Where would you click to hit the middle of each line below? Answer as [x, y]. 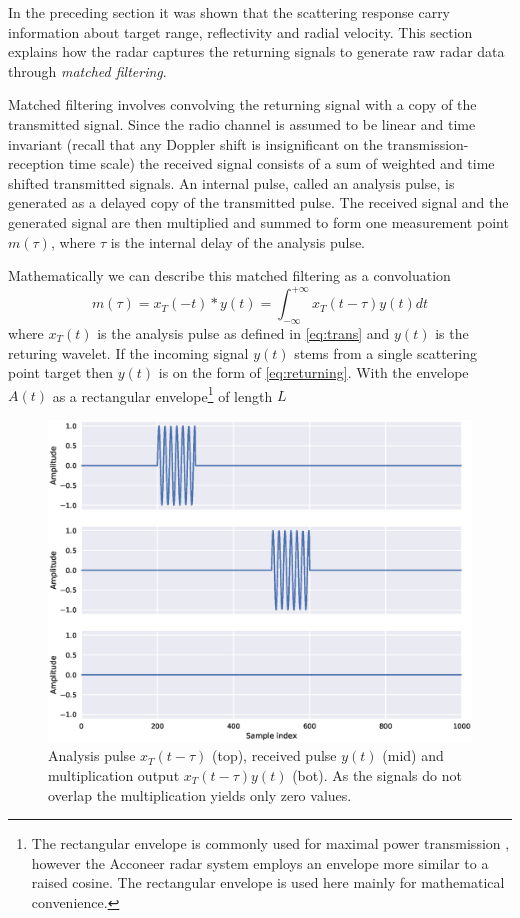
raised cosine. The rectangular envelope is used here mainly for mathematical [268, 882]
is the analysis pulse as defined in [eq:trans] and [243, 333]
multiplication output [114, 774]
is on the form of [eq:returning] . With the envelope [313, 372]
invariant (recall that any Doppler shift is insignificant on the [195, 143]
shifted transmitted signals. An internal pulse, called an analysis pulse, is [231, 182]
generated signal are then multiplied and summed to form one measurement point [258, 221]
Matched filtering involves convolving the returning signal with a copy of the [242, 104]
